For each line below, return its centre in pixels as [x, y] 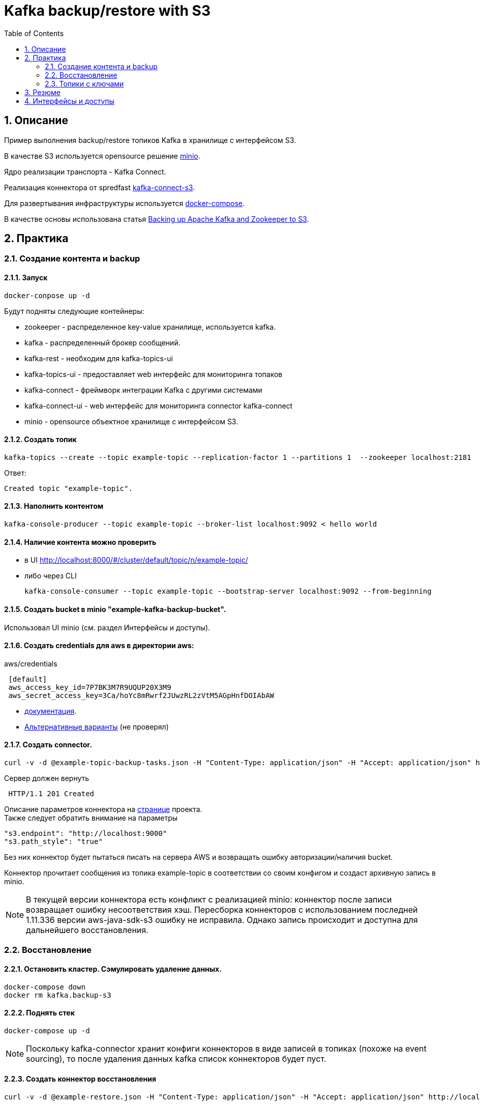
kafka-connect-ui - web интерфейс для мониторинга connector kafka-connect [159, 405]
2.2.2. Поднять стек [39, 1013]
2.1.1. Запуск [26, 278]
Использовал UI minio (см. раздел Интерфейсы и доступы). [107, 627]
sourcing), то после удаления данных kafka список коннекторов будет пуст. [176, 1058]
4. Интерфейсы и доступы [69, 101]
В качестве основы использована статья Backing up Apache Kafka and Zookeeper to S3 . [157, 219]
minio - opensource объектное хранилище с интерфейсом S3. [131, 421]
